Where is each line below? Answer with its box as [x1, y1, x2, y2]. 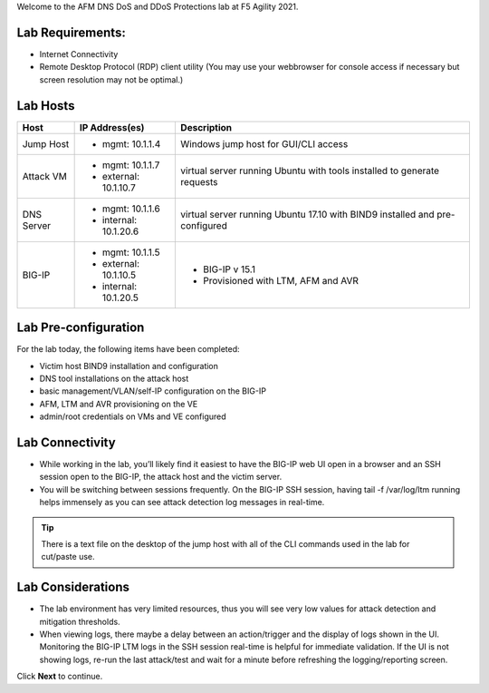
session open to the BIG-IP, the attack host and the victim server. [39, 472, 283, 483]
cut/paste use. [41, 551, 95, 562]
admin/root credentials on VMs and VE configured [39, 411, 226, 422]
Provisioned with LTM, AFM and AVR [203, 274, 360, 287]
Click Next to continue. [16, 671, 103, 682]
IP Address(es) [79, 121, 145, 133]
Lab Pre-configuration [16, 320, 145, 336]
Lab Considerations [16, 580, 130, 595]
